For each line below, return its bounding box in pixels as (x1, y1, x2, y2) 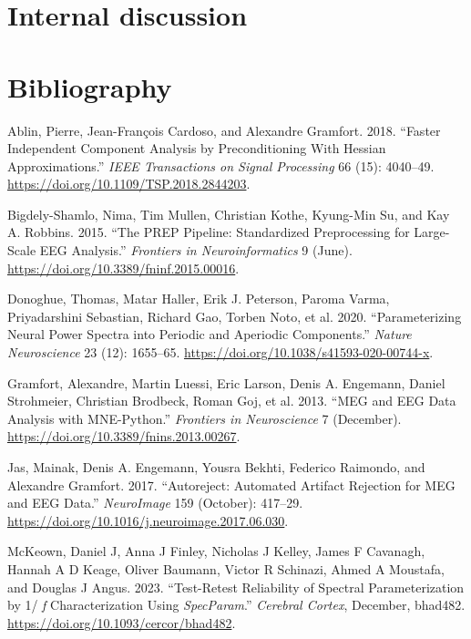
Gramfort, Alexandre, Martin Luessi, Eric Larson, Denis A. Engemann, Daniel (7, 373, 445, 392)
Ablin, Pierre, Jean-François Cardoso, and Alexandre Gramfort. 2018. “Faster (7, 120, 441, 139)
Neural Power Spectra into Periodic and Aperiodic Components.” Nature (7, 325, 412, 344)
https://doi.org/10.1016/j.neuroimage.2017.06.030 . (7, 510, 289, 530)
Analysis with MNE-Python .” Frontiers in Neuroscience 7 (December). (7, 408, 402, 428)
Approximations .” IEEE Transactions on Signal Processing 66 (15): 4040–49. (7, 156, 435, 175)
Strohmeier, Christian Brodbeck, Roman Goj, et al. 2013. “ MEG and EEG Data (7, 391, 456, 410)
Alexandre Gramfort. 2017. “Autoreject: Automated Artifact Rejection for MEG (7, 475, 456, 494)
